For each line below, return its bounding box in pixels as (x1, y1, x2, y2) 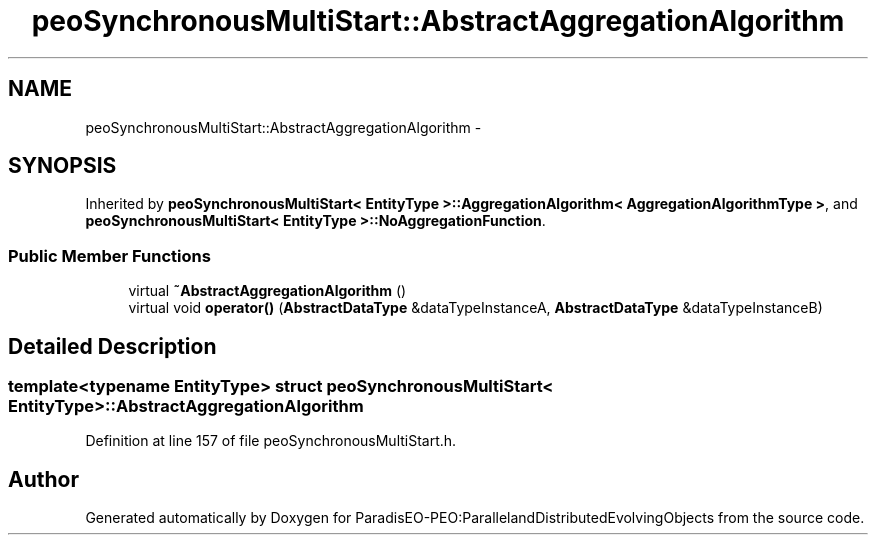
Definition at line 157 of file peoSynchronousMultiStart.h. (85, 432, 457, 450)
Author (8, 466, 79, 492)
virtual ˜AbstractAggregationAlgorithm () (128, 282, 407, 300)
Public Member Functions (8, 245, 211, 266)
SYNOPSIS (8, 153, 117, 179)
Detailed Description (8, 333, 217, 359)
